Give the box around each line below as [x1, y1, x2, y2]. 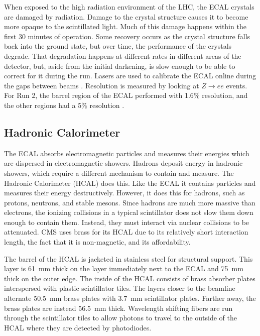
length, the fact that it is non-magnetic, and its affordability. [4, 237, 191, 247]
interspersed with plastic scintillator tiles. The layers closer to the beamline [4, 283, 235, 293]
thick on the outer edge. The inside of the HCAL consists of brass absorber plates [4, 273, 255, 283]
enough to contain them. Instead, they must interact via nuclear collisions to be [4, 216, 249, 227]
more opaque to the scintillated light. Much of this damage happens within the [4, 21, 246, 32]
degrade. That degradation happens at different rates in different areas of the [4, 50, 241, 61]
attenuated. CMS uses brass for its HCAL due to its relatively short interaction [4, 227, 248, 237]
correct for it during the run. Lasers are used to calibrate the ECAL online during [4, 70, 256, 81]
